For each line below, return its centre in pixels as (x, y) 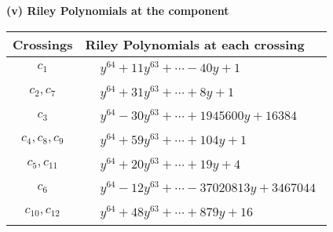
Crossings (43, 44)
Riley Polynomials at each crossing (195, 44)
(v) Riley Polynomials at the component (118, 10)
